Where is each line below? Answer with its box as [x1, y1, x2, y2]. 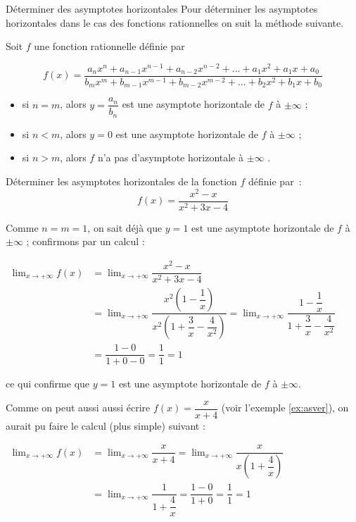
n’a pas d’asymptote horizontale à [97, 150, 243, 165]
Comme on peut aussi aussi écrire [6, 400, 151, 415]
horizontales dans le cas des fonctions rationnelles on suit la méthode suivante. [6, 15, 344, 30]
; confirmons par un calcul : [26, 234, 145, 249]
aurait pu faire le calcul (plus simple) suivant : [6, 418, 205, 433]
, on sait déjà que [87, 220, 163, 235]
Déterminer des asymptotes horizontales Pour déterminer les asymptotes [6, 1, 318, 15]
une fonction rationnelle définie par [34, 39, 185, 54]
